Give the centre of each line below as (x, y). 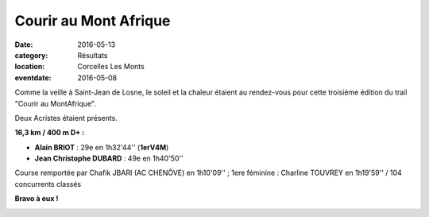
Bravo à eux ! (37, 199)
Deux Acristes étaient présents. (66, 118)
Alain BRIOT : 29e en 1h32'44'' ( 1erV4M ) (102, 147)
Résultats (93, 55)
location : (30, 67)
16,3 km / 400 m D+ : (50, 133)
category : (31, 55)
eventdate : (33, 77)
